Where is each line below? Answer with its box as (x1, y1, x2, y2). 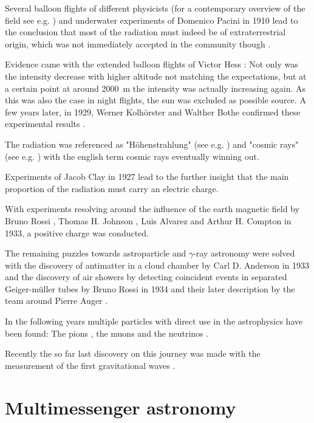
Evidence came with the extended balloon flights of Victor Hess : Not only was (5, 58, 298, 70)
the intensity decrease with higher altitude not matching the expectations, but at (5, 69, 307, 82)
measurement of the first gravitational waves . (5, 359, 176, 371)
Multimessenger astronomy (5, 394, 236, 419)
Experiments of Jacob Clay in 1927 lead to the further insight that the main (5, 170, 289, 183)
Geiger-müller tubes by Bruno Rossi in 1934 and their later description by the (5, 282, 295, 295)
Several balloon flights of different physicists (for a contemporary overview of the (5, 2, 305, 14)
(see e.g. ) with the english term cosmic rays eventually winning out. (5, 150, 259, 162)
